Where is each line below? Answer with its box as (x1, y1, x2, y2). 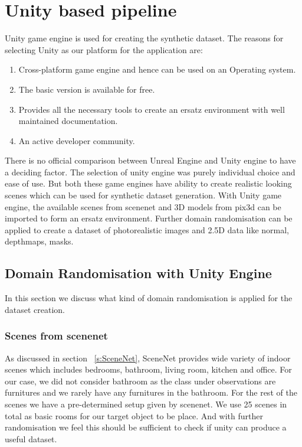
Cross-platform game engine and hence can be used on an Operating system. (18, 63, 296, 76)
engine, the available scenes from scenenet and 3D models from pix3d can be (5, 200, 281, 213)
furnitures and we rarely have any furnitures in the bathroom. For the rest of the (5, 386, 297, 399)
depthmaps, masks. (5, 235, 74, 247)
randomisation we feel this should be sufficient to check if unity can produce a (5, 421, 287, 433)
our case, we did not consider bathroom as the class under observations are (5, 374, 276, 387)
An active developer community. (18, 134, 135, 146)
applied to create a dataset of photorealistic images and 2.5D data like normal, (5, 223, 289, 236)
